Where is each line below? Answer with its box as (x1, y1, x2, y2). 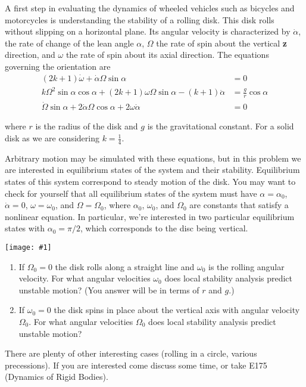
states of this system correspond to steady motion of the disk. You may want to (5, 175, 296, 188)
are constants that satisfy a (189, 199, 289, 211)
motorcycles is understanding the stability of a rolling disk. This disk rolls (5, 13, 274, 26)
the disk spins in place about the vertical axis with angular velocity (54, 304, 300, 316)
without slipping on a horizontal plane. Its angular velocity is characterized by (5, 25, 291, 38)
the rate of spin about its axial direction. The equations (65, 48, 269, 61)
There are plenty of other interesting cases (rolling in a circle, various (5, 347, 257, 360)
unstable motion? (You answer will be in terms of (18, 283, 199, 296)
